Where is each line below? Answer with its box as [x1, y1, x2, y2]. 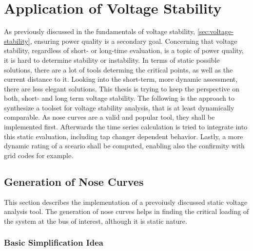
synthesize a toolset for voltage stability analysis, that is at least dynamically [4, 102, 234, 112]
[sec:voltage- [197, 26, 234, 36]
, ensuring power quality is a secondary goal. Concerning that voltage [30, 36, 237, 46]
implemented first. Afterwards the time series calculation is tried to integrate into [4, 122, 248, 132]
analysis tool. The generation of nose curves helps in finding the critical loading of [4, 206, 249, 216]
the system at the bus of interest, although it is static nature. [4, 215, 187, 226]
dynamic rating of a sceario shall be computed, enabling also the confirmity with [4, 141, 245, 151]
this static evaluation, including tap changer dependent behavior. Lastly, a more [4, 131, 243, 141]
